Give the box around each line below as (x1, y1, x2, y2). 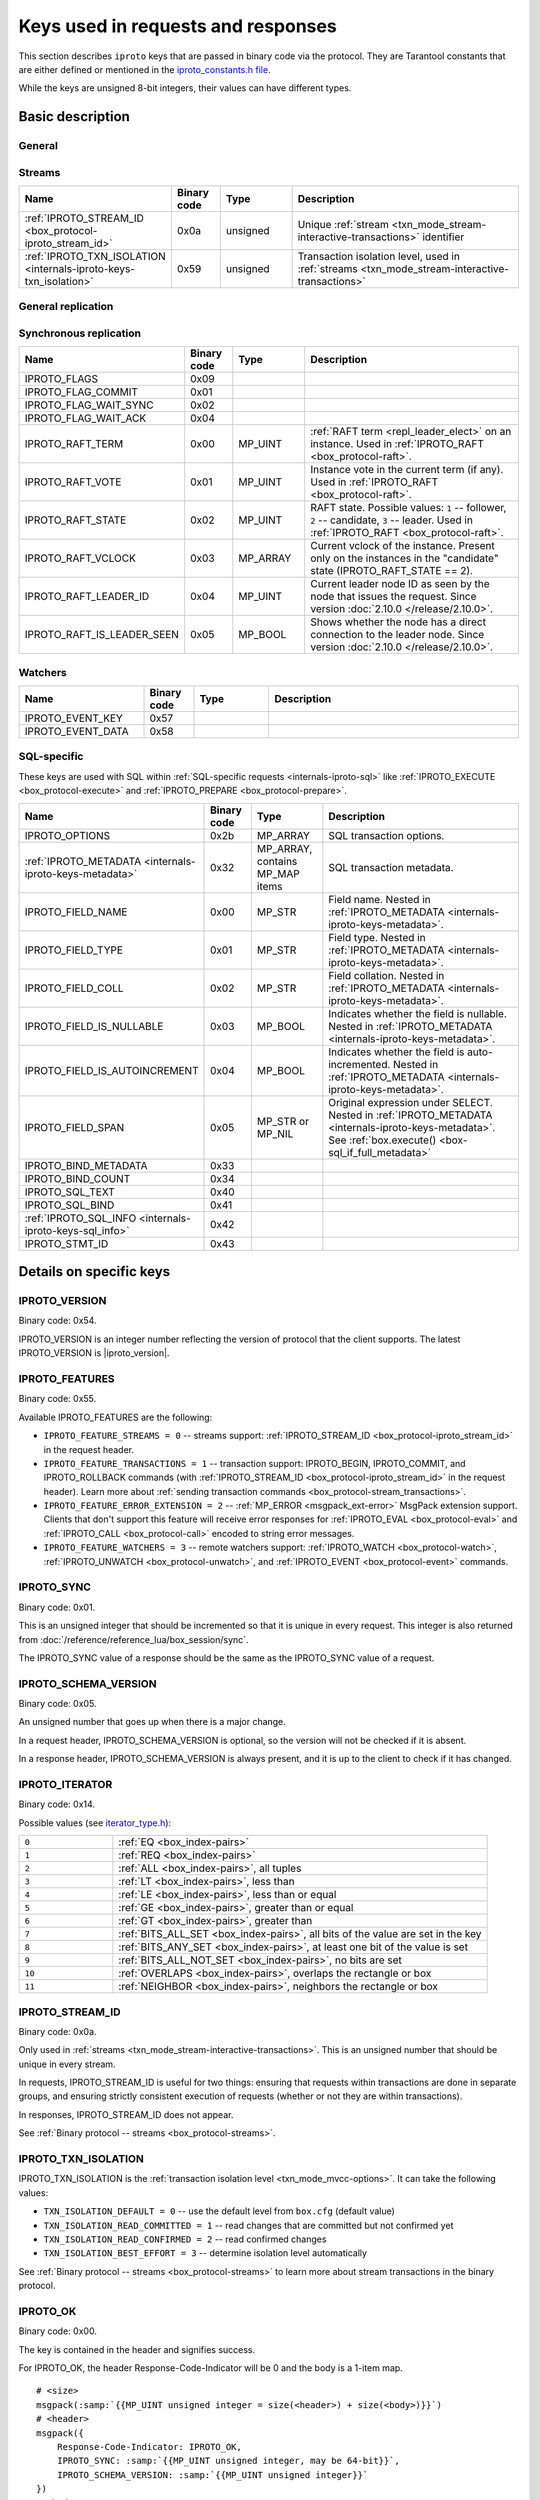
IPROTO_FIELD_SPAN (24, 1120, 125, 1134)
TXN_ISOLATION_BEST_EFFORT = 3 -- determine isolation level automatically (43, 2247, 368, 2259)
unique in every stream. (18, 2058, 116, 2070)
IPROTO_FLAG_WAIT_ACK (24, 411, 147, 425)
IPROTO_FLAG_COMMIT (24, 385, 139, 399)
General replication (18, 300, 114, 314)
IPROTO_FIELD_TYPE (24, 943, 124, 957)
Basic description (18, 108, 130, 125)
